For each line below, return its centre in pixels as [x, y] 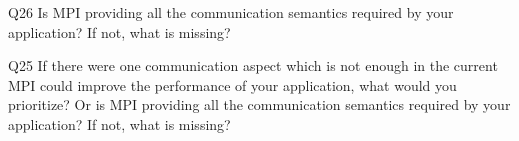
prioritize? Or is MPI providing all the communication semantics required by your [259, 104]
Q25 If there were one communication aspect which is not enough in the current [253, 65]
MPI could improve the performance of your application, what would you [232, 84]
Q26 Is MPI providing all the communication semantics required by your [231, 12]
